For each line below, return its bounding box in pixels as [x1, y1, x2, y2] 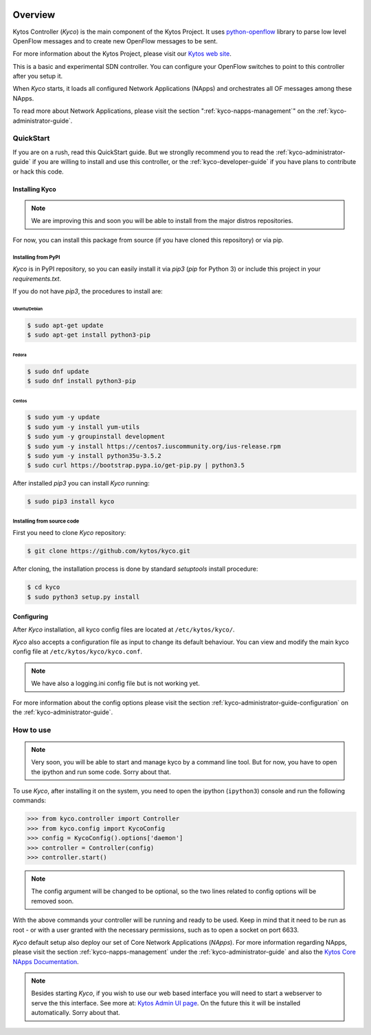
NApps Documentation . [12, 957, 79, 965]
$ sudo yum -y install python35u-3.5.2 [27, 452, 161, 459]
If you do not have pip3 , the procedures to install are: [12, 286, 163, 295]
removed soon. [31, 897, 74, 905]
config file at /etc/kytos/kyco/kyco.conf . [12, 647, 142, 656]
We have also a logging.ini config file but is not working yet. [31, 679, 201, 688]
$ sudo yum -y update [27, 413, 100, 421]
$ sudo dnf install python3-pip [27, 377, 137, 385]
